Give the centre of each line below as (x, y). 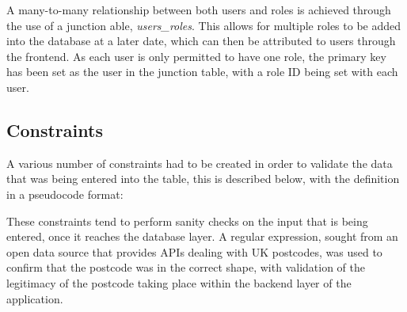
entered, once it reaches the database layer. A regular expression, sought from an (202, 236)
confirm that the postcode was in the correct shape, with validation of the (186, 267)
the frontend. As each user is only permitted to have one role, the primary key (196, 56)
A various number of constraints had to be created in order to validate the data (200, 163)
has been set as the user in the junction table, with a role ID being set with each (202, 72)
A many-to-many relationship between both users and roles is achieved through (199, 10)
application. (35, 298)
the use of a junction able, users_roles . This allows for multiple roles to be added (204, 25)
